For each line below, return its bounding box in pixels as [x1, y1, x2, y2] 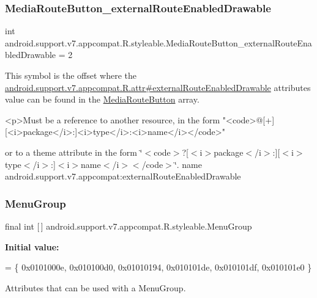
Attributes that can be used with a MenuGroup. [5, 281, 186, 294]
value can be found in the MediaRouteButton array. [5, 93, 200, 106]
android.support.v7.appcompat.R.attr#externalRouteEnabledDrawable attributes [5, 81, 311, 93]
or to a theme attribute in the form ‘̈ [5, 145, 143, 158]
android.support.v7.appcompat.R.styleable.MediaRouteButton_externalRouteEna [5, 36, 312, 49]
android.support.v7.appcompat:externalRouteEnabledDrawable [5, 170, 241, 183]
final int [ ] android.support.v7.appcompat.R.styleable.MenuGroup [5, 219, 252, 232]
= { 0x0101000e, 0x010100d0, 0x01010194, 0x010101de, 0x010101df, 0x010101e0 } [5, 261, 312, 274]
